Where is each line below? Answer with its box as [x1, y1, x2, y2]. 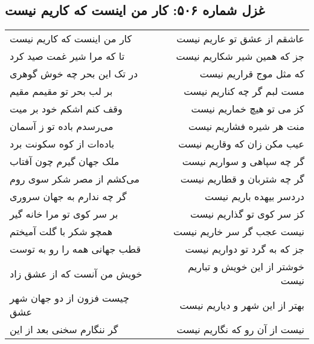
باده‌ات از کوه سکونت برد [10, 137, 115, 151]
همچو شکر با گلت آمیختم [10, 224, 113, 239]
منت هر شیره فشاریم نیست [188, 119, 304, 134]
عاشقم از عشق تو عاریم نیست [176, 31, 304, 46]
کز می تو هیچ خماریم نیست [191, 102, 304, 116]
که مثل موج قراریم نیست [199, 67, 304, 81]
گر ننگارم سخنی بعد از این [10, 322, 118, 337]
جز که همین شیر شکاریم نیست [176, 49, 304, 63]
